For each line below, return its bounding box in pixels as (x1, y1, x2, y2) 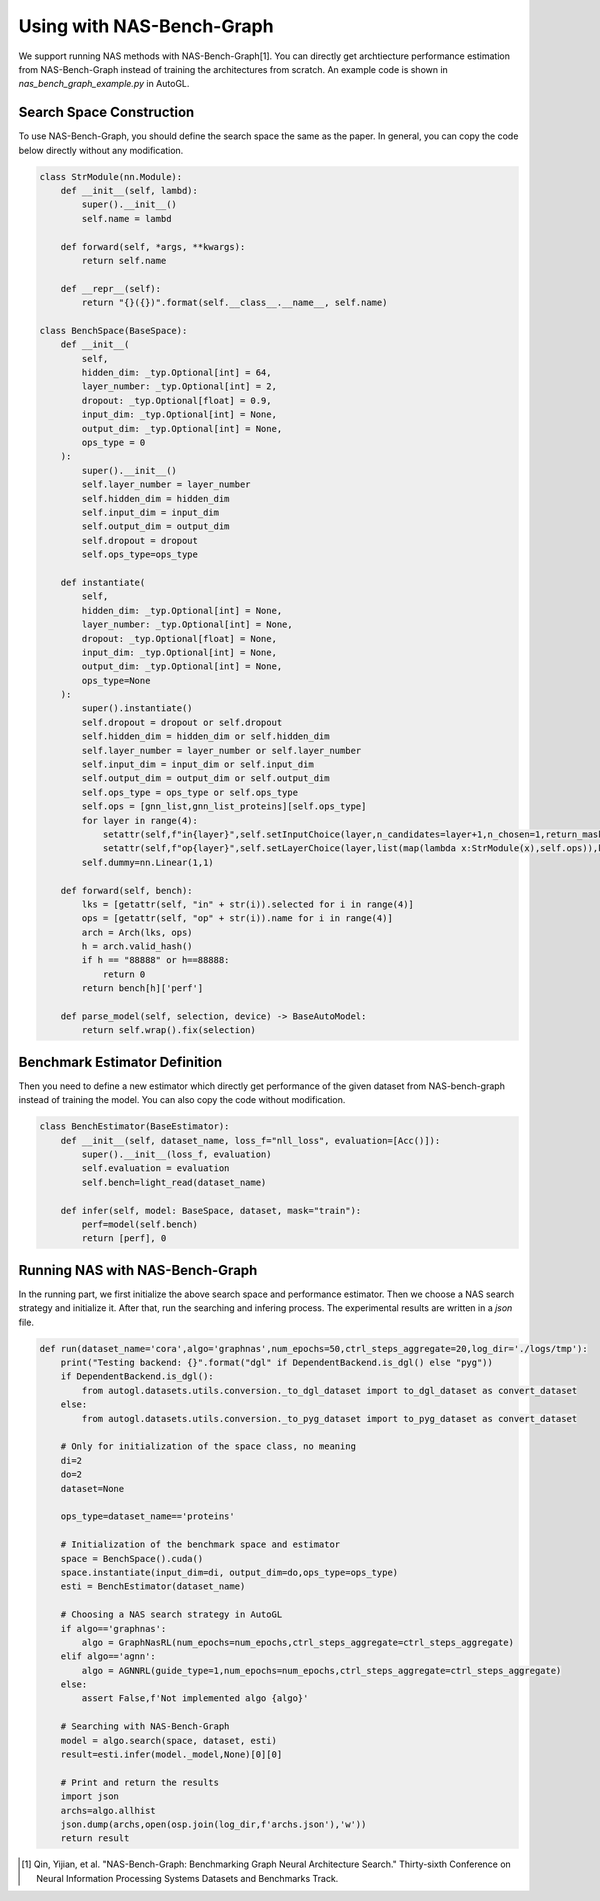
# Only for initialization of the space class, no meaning (60, 1441, 357, 1452)
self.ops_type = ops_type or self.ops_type (81, 786, 299, 798)
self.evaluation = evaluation (81, 1163, 230, 1174)
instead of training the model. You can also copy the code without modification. (18, 1094, 346, 1106)
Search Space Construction (18, 104, 195, 121)
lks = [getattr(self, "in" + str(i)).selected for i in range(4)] (81, 898, 415, 910)
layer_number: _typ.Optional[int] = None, (81, 619, 294, 630)
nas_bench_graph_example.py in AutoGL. (18, 78, 190, 90)
